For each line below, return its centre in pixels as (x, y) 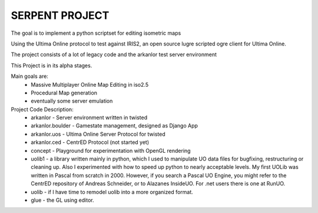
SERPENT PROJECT (60, 15)
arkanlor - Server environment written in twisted (89, 117)
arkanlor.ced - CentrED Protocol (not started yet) (90, 142)
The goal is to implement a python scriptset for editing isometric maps (96, 33)
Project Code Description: (42, 109)
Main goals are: (29, 76)
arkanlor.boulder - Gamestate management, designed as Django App (115, 126)
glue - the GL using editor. (62, 200)
